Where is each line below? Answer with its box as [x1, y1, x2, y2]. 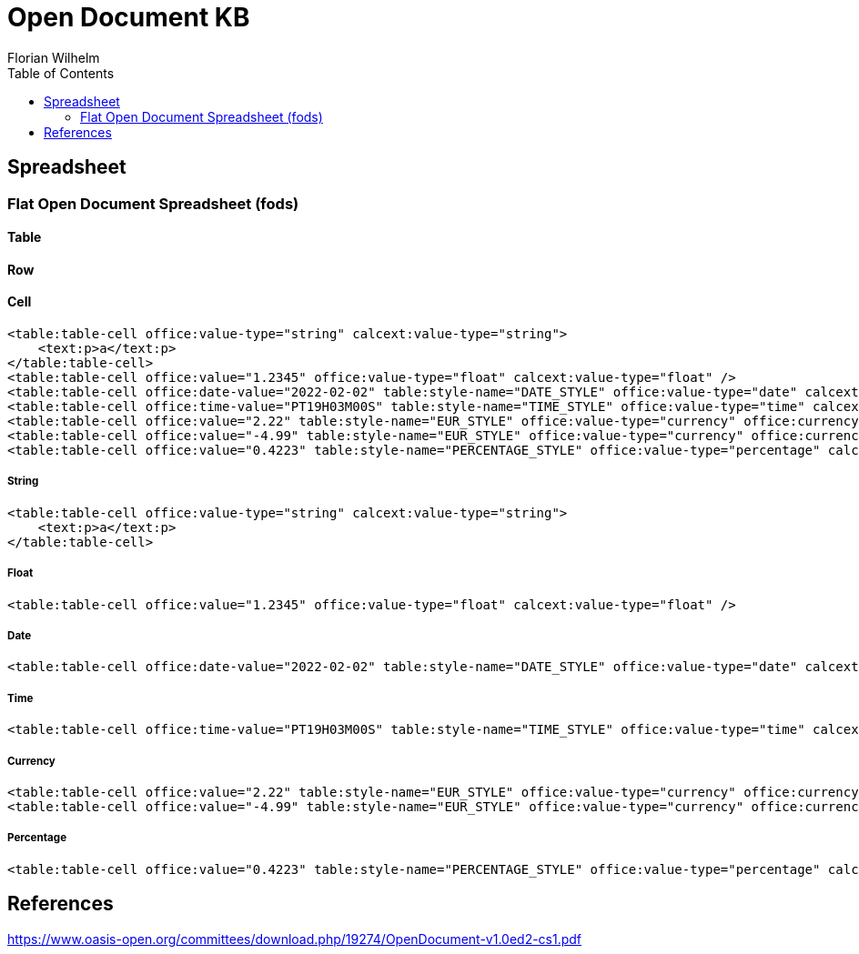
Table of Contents [7, 65, 115, 81]
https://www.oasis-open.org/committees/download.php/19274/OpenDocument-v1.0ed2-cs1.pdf [7, 930, 582, 947]
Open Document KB [7, 2, 250, 33]
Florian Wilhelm [7, 49, 100, 65]
